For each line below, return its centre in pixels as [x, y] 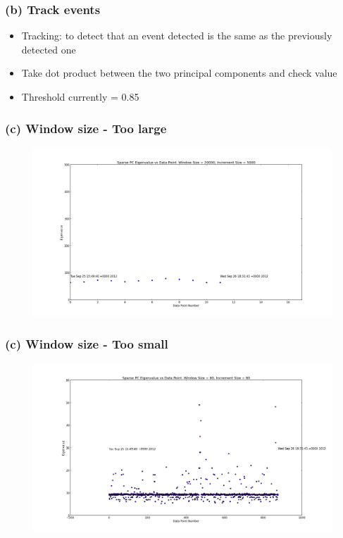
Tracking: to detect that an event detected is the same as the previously [177, 36]
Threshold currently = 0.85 [80, 96]
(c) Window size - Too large [86, 128]
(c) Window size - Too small [87, 344]
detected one [49, 49]
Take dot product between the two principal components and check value [179, 73]
